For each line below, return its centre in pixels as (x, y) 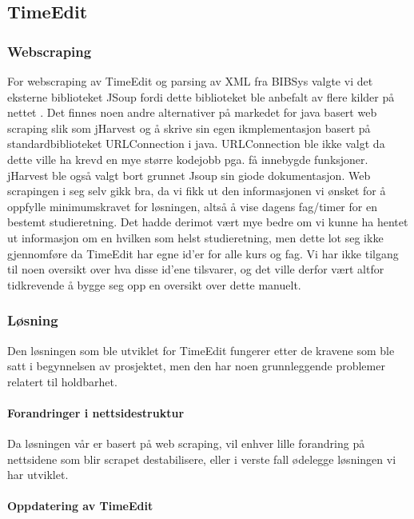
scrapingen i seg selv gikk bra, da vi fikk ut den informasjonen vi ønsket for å (197, 191)
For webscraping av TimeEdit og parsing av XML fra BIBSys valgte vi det (190, 81)
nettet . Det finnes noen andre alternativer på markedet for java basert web (192, 112)
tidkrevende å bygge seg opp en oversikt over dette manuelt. (154, 284)
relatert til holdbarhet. (62, 381)
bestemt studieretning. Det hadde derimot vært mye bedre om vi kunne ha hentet (208, 222)
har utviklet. (38, 475)
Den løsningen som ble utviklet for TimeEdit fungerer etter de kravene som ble (201, 350)
